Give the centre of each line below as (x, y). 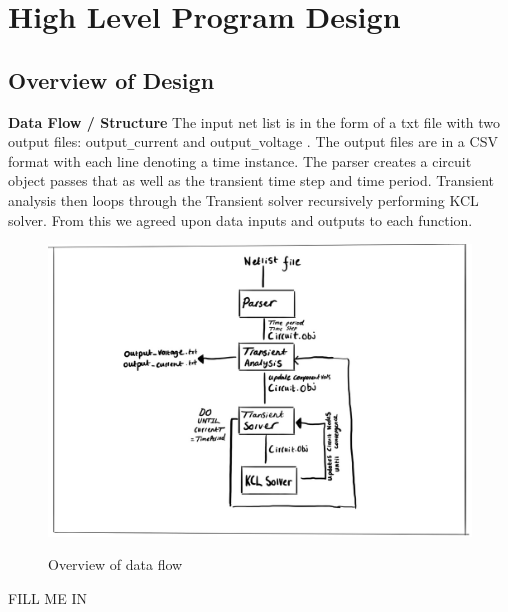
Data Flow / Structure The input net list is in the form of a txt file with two (254, 121)
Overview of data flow (115, 564)
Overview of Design (111, 79)
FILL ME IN (47, 597)
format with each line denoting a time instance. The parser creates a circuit (240, 160)
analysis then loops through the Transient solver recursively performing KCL (243, 200)
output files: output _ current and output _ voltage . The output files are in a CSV (253, 141)
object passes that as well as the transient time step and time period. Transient (251, 180)
